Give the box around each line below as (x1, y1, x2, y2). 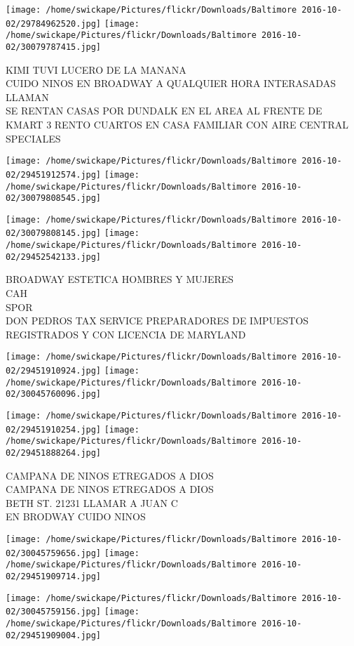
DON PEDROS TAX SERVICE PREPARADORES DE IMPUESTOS (6, 313, 309, 328)
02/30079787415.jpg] (6, 41, 102, 52)
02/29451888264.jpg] (6, 448, 102, 458)
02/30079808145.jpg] (6, 228, 102, 239)
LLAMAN (6, 89, 49, 104)
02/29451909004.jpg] (6, 630, 102, 640)
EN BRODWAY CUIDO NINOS (6, 509, 146, 524)
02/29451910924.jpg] (6, 366, 102, 376)
